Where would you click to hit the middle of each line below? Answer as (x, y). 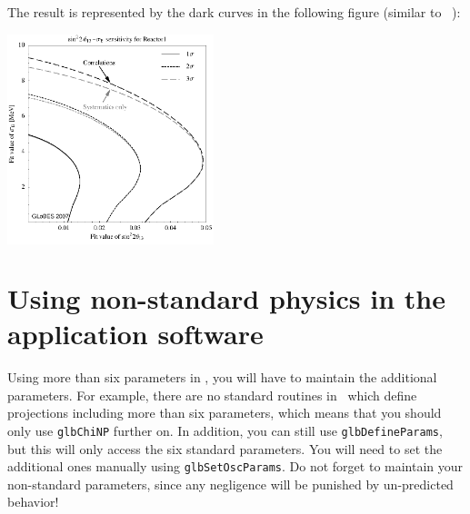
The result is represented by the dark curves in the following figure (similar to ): (234, 12)
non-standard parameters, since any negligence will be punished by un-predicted (230, 484)
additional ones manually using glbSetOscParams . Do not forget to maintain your (235, 466)
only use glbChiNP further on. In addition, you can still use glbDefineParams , (225, 430)
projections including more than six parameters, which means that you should (225, 413)
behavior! (33, 502)
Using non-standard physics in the (226, 297)
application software (135, 334)
